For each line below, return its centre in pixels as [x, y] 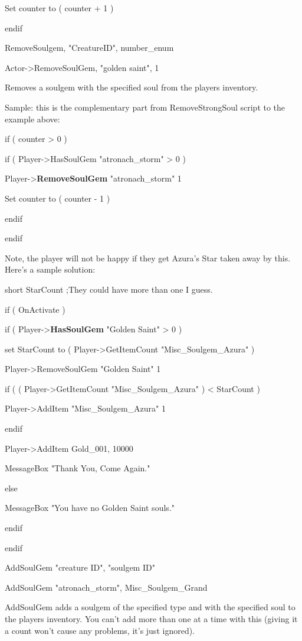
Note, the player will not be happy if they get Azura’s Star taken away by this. [148, 258]
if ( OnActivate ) [35, 309]
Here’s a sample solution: [50, 269]
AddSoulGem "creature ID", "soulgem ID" [80, 567]
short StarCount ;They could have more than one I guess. [109, 289]
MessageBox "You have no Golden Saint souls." [90, 508]
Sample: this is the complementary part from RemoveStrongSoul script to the [145, 107]
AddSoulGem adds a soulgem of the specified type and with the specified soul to [150, 607]
